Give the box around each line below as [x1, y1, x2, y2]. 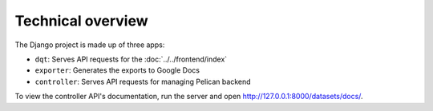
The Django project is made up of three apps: [14, 40, 165, 50]
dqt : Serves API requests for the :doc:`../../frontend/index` [34, 54, 228, 64]
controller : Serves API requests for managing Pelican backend [34, 77, 252, 86]
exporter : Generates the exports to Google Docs [34, 65, 200, 75]
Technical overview [14, 12, 148, 30]
